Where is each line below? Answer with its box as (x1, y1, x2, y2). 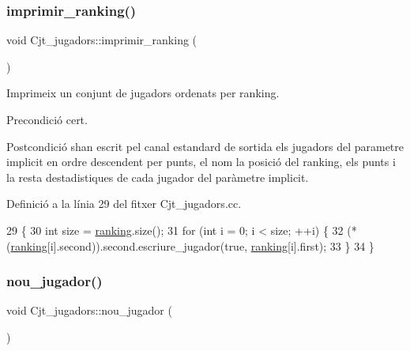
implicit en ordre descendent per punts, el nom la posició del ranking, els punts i (6, 153, 396, 170)
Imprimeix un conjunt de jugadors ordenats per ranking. (6, 85, 280, 101)
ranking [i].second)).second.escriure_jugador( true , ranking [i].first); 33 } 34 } (10, 237, 374, 254)
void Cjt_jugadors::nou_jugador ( (6, 302, 172, 319)
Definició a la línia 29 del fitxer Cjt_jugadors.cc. (6, 195, 242, 212)
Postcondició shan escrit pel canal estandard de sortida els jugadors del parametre (6, 138, 404, 154)
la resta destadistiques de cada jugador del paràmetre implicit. (6, 168, 309, 185)
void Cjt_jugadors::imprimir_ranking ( (6, 32, 197, 48)
